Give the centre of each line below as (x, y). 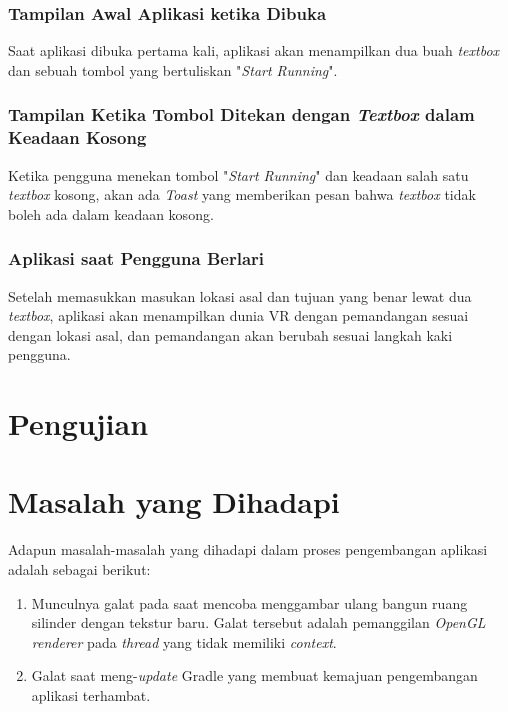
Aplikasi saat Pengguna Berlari (136, 258)
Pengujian (78, 423)
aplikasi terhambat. (91, 694)
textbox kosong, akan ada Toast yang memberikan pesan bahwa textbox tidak (242, 194)
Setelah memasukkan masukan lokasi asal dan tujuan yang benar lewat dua (240, 295)
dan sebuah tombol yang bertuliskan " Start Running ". (173, 69)
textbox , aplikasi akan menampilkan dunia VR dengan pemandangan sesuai (238, 315)
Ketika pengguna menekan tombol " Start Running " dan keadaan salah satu (238, 174)
